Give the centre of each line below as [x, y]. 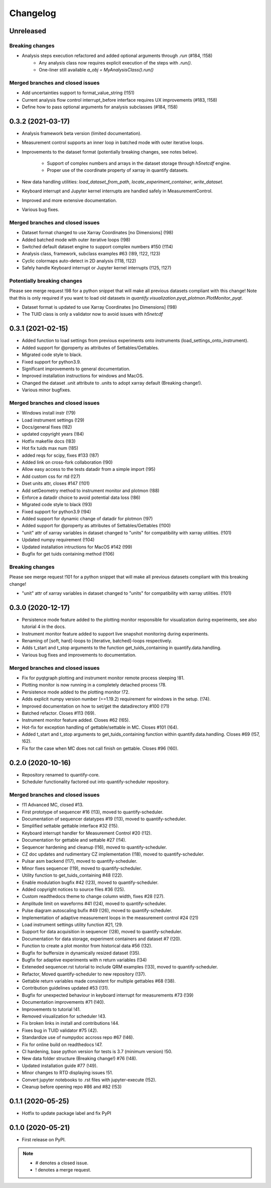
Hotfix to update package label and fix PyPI [66, 1113]
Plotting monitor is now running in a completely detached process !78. [94, 685]
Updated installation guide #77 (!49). [60, 1066]
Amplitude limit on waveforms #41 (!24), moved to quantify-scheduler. [94, 903]
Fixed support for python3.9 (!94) [56, 512]
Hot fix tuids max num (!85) [50, 448]
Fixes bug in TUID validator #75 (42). [60, 1030]
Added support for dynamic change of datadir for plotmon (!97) [87, 519]
